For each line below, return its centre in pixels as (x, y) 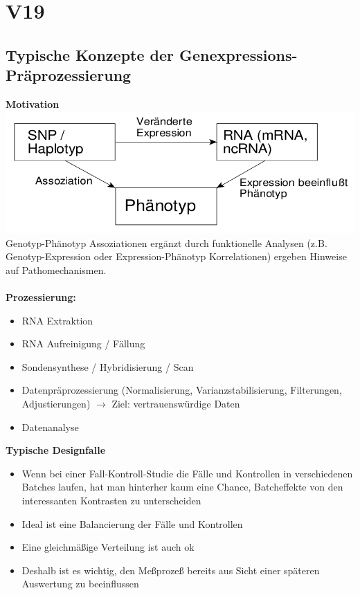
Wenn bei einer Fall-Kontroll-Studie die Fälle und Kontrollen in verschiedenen (187, 473)
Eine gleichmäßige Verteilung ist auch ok (108, 547)
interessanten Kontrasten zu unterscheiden (111, 501)
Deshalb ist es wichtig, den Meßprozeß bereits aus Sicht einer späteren (171, 570)
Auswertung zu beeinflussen (80, 584)
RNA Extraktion (57, 320)
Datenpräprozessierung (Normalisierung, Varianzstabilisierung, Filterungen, (182, 390)
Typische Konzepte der (90, 54)
